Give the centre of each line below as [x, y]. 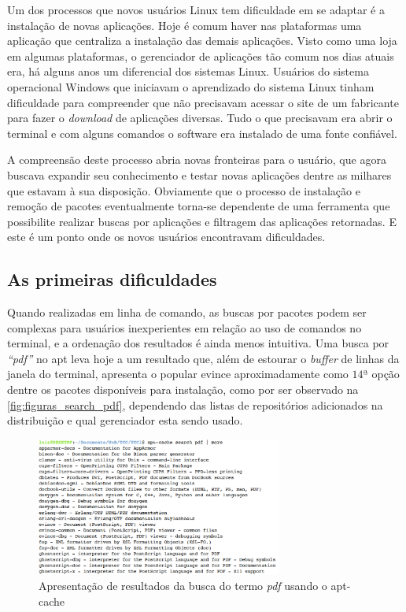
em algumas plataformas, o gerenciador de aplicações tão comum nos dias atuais [201, 56]
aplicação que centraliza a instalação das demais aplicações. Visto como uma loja [202, 41]
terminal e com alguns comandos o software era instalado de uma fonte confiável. [202, 133]
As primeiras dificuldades [112, 279]
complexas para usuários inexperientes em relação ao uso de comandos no [185, 327]
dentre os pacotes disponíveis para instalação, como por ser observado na [183, 389]
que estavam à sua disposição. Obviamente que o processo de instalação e [184, 190]
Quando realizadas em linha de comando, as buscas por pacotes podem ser [187, 312]
